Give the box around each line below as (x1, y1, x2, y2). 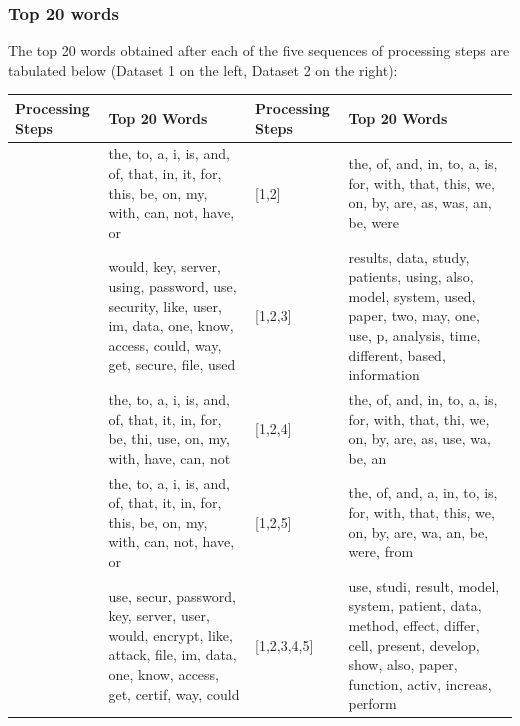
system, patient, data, (348, 595, 482, 616)
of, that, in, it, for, (108, 162, 222, 183)
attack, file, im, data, (108, 644, 237, 665)
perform (348, 693, 397, 714)
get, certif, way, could (108, 683, 240, 704)
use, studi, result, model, (348, 575, 500, 596)
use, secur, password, (108, 585, 236, 606)
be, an (348, 447, 387, 468)
